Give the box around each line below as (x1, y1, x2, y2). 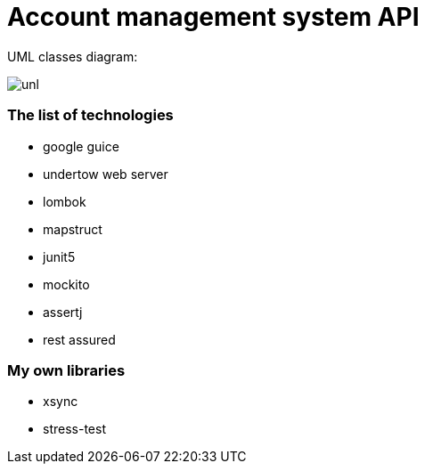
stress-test (43, 421, 106, 437)
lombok (43, 193, 86, 209)
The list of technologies (7, 106, 174, 125)
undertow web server (43, 166, 168, 182)
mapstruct (43, 221, 102, 237)
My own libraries (7, 361, 126, 379)
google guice (43, 138, 119, 154)
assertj (43, 304, 83, 320)
